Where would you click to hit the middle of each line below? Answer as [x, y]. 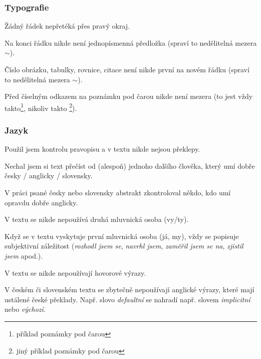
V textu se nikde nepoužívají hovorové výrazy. [75, 272]
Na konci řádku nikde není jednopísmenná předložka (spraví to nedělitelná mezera [131, 42]
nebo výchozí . [25, 309]
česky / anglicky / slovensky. [49, 175]
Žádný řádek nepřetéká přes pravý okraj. [67, 26]
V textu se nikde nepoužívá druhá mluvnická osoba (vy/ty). [97, 219]
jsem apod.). [24, 256]
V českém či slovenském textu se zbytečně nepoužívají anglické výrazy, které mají [129, 289]
